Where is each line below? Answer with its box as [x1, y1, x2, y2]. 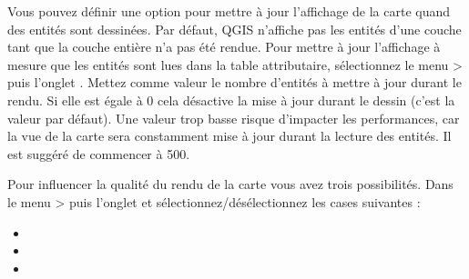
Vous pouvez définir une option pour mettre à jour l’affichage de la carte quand [7, 2, 451, 20]
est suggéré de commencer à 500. [7, 144, 190, 163]
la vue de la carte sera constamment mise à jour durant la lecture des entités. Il [7, 126, 452, 145]
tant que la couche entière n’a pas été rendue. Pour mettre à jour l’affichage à [7, 37, 441, 56]
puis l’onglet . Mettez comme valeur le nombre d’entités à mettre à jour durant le [7, 73, 462, 92]
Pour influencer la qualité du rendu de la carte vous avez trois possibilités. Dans [7, 174, 454, 194]
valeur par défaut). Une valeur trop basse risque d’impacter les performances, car [7, 108, 460, 127]
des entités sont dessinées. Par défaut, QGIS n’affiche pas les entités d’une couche [7, 19, 462, 38]
